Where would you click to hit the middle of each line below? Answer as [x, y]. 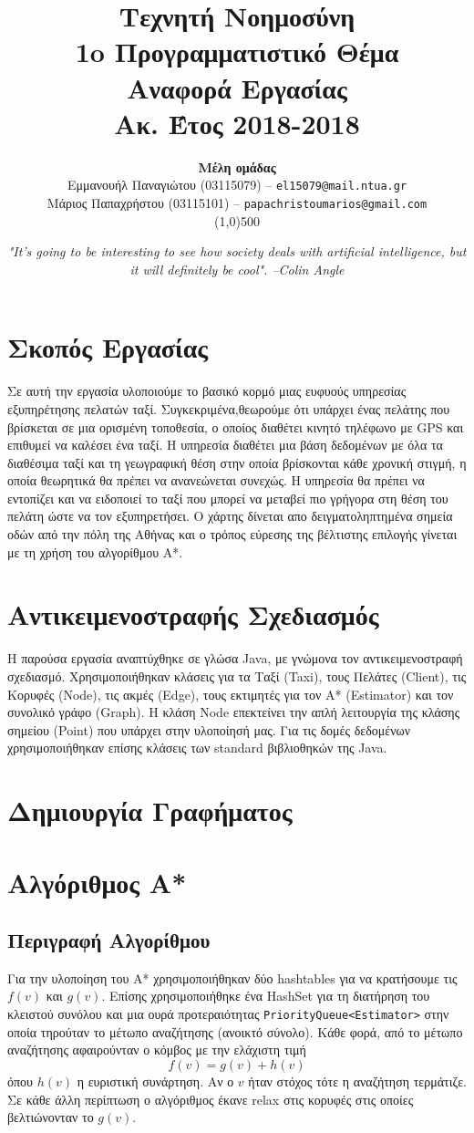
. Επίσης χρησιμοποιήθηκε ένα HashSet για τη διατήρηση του [266, 996]
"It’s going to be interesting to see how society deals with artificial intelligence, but [237, 251]
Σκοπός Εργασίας [108, 347]
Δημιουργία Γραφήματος [150, 811]
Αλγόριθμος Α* [97, 882]
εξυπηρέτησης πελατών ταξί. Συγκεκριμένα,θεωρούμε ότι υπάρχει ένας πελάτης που [229, 408]
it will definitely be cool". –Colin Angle [237, 269]
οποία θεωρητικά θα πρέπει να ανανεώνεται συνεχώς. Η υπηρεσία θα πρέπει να [216, 480]
